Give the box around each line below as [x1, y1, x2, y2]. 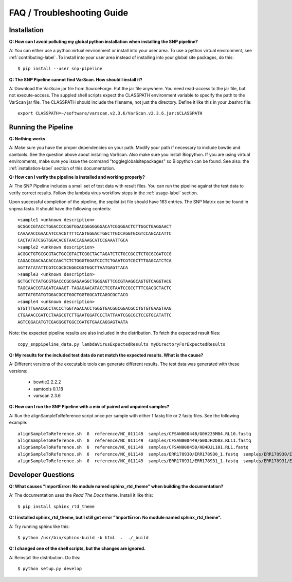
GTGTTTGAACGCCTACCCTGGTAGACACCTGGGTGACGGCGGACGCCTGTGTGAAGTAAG [18, 306, 172, 311]
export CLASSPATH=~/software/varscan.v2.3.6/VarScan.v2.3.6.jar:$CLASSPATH [18, 111, 202, 116]
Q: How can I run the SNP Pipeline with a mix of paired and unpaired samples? [9, 404, 169, 410]
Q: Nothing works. [9, 136, 47, 142]
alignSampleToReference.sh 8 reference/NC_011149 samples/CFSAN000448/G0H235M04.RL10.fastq [18, 431, 252, 436]
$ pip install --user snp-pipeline [18, 66, 103, 72]
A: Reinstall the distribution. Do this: [9, 554, 81, 560]
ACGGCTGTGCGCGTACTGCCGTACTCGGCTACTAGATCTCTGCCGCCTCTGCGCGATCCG [18, 251, 172, 257]
